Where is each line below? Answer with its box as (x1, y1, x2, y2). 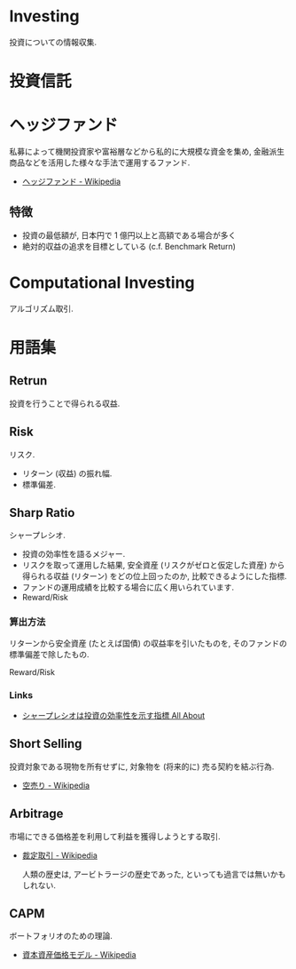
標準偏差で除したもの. (9, 648, 90, 659)
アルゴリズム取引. (9, 303, 74, 314)
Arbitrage (9, 806, 64, 822)
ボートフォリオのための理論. (9, 931, 113, 941)
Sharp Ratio (9, 505, 75, 520)
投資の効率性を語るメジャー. (21, 549, 126, 560)
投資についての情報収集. (9, 36, 97, 47)
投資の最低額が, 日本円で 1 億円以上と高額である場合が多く (21, 229, 237, 241)
